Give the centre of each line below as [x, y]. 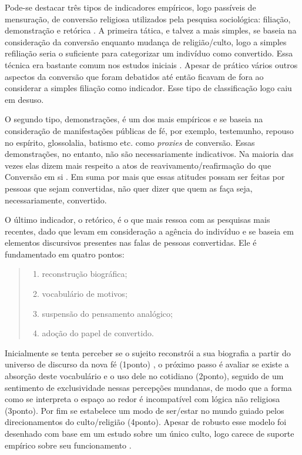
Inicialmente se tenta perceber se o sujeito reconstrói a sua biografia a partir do [148, 352]
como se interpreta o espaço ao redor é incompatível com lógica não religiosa [142, 399]
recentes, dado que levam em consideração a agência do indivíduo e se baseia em [149, 231]
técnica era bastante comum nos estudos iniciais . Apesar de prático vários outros [151, 64]
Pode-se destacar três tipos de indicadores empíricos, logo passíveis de [130, 7]
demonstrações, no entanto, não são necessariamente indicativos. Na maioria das [149, 154]
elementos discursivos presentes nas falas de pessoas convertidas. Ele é [131, 242]
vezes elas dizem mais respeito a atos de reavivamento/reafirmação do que [138, 165]
